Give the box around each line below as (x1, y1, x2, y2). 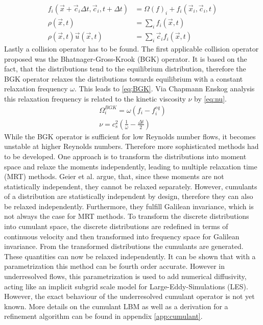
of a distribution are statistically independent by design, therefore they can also (4, 191, 253, 202)
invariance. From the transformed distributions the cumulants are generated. (4, 241, 244, 252)
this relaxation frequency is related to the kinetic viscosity (4, 93, 186, 104)
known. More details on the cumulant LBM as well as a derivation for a (4, 301, 228, 311)
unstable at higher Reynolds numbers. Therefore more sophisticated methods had (4, 141, 259, 152)
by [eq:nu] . (194, 93, 227, 104)
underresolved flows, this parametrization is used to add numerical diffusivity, (4, 271, 247, 282)
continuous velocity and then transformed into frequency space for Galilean (4, 231, 240, 241)
